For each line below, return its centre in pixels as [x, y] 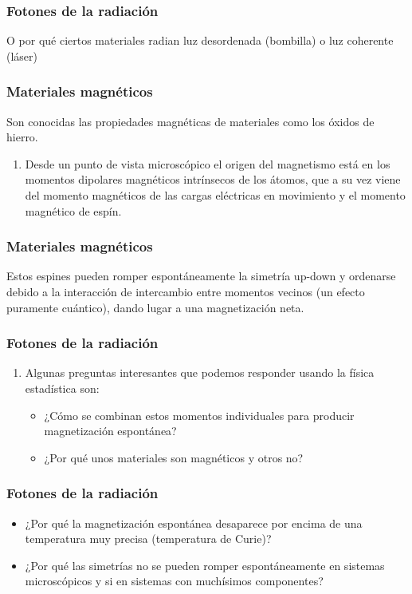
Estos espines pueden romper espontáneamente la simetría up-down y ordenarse [201, 276]
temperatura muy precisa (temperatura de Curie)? [148, 539]
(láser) [22, 55]
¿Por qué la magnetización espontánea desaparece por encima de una [194, 523]
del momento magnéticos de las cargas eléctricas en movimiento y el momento [215, 195]
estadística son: [62, 388]
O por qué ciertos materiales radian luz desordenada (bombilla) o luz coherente [200, 40]
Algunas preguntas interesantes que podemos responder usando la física [200, 372]
